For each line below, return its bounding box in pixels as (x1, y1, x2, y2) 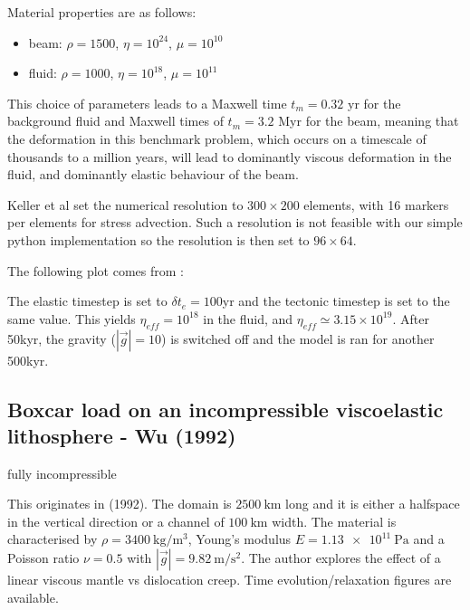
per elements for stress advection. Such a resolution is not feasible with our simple (7, 213, 463, 232)
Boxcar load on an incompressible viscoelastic (7, 395, 444, 423)
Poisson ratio (7, 548, 80, 567)
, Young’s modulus (187, 529, 292, 548)
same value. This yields (7, 309, 136, 328)
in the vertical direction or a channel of (7, 511, 225, 530)
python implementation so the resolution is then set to (7, 230, 310, 249)
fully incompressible (7, 463, 117, 482)
